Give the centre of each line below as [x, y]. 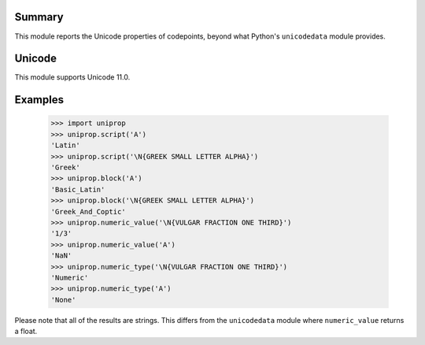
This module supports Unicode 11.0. [72, 77]
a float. [26, 332]
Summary [39, 17]
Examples [39, 100]
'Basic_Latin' [78, 189]
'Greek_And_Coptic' [88, 211]
